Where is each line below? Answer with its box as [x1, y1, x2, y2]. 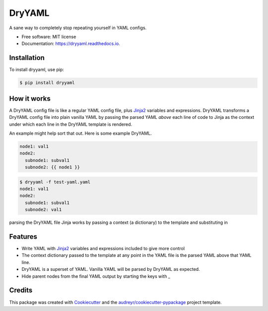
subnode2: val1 [25, 207, 62, 212]
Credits [9, 286, 33, 295]
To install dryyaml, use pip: [9, 67, 65, 73]
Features [9, 232, 37, 241]
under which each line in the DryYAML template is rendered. [9, 121, 133, 127]
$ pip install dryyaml [19, 80, 75, 86]
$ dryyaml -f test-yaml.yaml [19, 179, 91, 185]
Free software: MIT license [21, 34, 76, 40]
